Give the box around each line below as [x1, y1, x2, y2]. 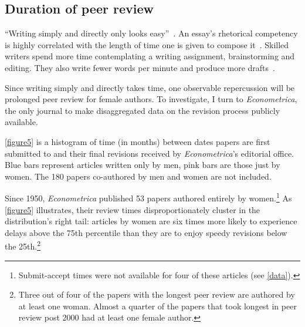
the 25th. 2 [5, 238, 41, 252]
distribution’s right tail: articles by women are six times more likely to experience [5, 215, 297, 227]
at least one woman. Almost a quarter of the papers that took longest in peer [18, 299, 297, 312]
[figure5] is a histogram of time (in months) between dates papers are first [5, 135, 270, 147]
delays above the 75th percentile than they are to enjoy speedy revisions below [5, 226, 287, 238]
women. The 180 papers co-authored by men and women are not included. [5, 170, 272, 182]
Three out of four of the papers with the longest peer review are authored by [18, 288, 295, 301]
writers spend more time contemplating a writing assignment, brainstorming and [5, 50, 295, 62]
